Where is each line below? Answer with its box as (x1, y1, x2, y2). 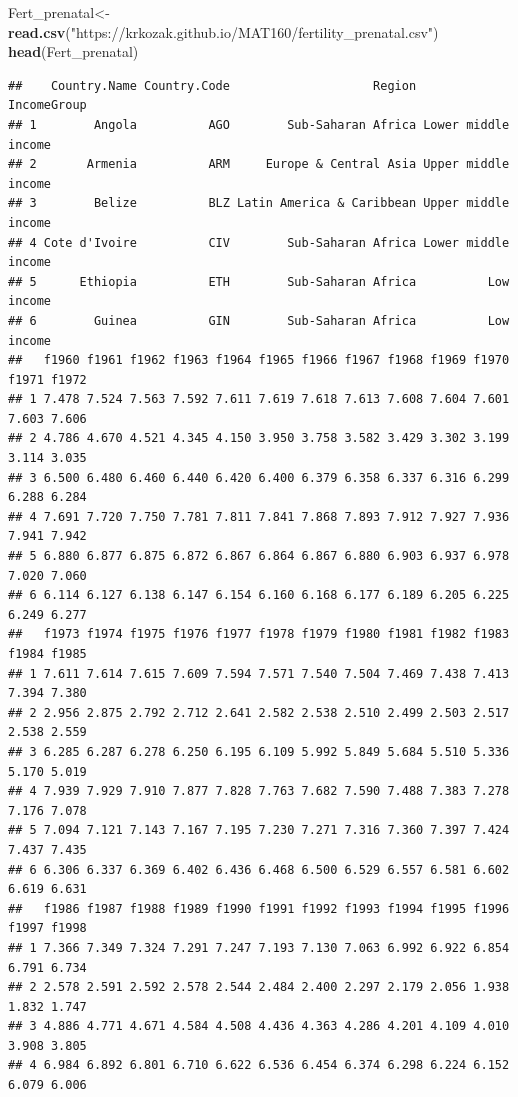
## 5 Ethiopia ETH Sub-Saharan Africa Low (8, 274, 510, 289)
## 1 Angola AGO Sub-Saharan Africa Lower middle (8, 117, 510, 132)
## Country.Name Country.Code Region (8, 78, 417, 93)
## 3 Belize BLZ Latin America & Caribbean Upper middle (8, 196, 510, 211)
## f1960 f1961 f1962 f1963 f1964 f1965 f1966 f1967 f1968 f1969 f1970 (8, 353, 510, 368)
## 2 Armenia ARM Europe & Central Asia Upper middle (8, 157, 510, 172)
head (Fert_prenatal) (8, 41, 139, 62)
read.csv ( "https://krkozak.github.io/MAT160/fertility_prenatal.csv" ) (8, 21, 439, 42)
